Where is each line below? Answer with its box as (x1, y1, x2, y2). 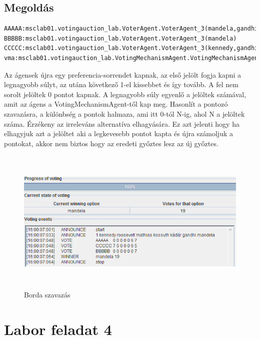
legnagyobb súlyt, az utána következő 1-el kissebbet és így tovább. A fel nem (4, 79, 238, 90)
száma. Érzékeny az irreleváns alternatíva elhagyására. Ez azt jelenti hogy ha (4, 118, 239, 129)
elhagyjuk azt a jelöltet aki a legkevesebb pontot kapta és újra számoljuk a (4, 128, 233, 139)
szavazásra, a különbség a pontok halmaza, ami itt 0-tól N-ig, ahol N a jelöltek (4, 108, 245, 119)
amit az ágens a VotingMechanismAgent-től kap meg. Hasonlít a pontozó (4, 99, 228, 109)
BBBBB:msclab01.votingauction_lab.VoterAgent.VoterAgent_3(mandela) (4, 35, 237, 42)
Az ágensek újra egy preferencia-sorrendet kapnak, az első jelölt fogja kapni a (4, 69, 241, 80)
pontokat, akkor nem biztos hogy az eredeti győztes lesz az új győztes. (4, 138, 218, 148)
